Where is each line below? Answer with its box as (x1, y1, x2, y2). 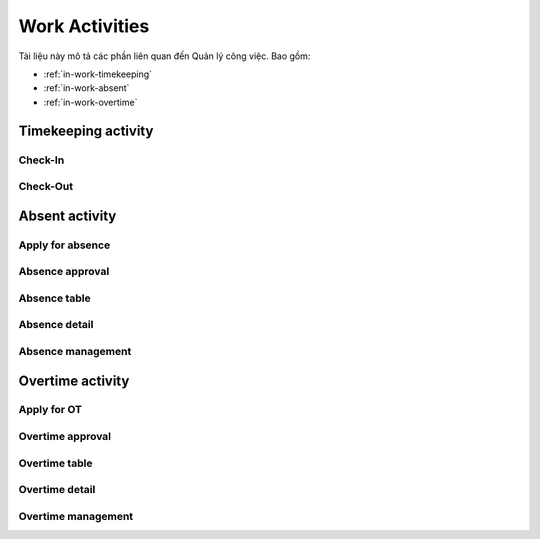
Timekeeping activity (18, 122, 154, 139)
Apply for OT (18, 403, 82, 417)
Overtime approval (18, 430, 112, 444)
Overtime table (18, 456, 93, 470)
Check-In (18, 153, 65, 167)
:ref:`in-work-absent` (43, 82, 130, 94)
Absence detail (18, 318, 94, 332)
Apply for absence (18, 238, 111, 252)
